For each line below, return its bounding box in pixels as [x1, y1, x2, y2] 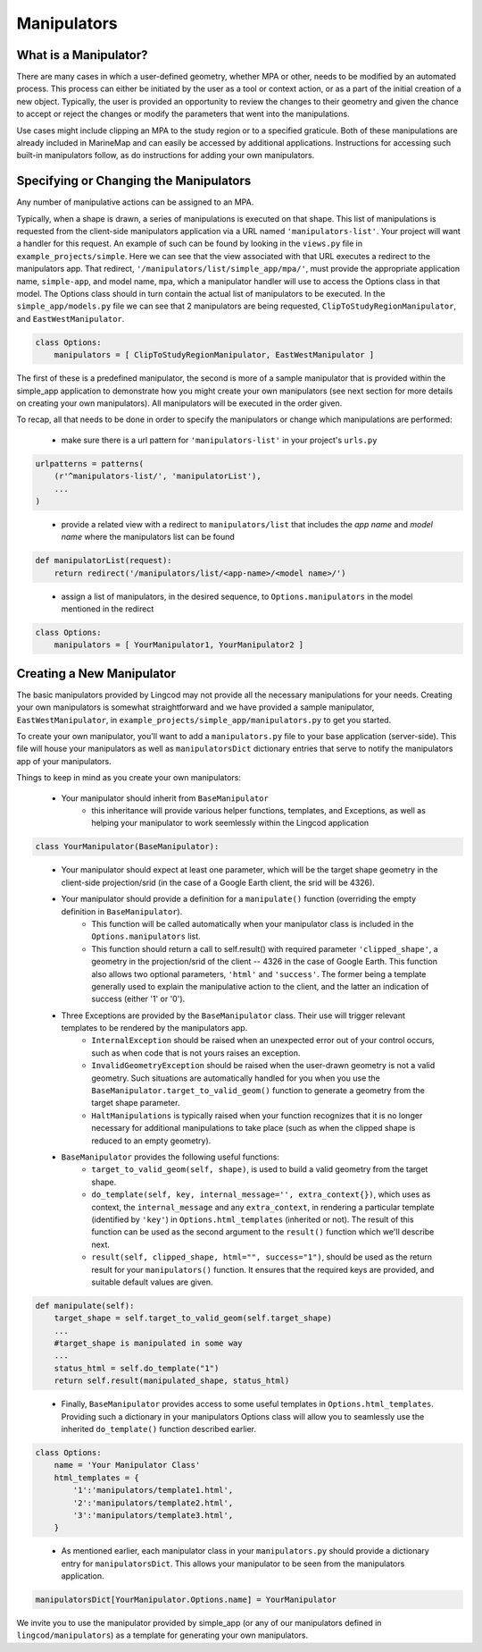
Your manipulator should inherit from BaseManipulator [61, 792, 270, 804]
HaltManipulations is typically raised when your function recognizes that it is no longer [91, 1109, 423, 1121]
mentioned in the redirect [61, 603, 154, 614]
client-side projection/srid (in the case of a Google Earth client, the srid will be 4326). [61, 877, 375, 888]
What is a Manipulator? [16, 47, 148, 63]
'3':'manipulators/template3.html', [72, 1510, 234, 1520]
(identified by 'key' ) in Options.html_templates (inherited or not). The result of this [91, 1214, 414, 1225]
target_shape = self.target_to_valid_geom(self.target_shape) [54, 1313, 332, 1323]
